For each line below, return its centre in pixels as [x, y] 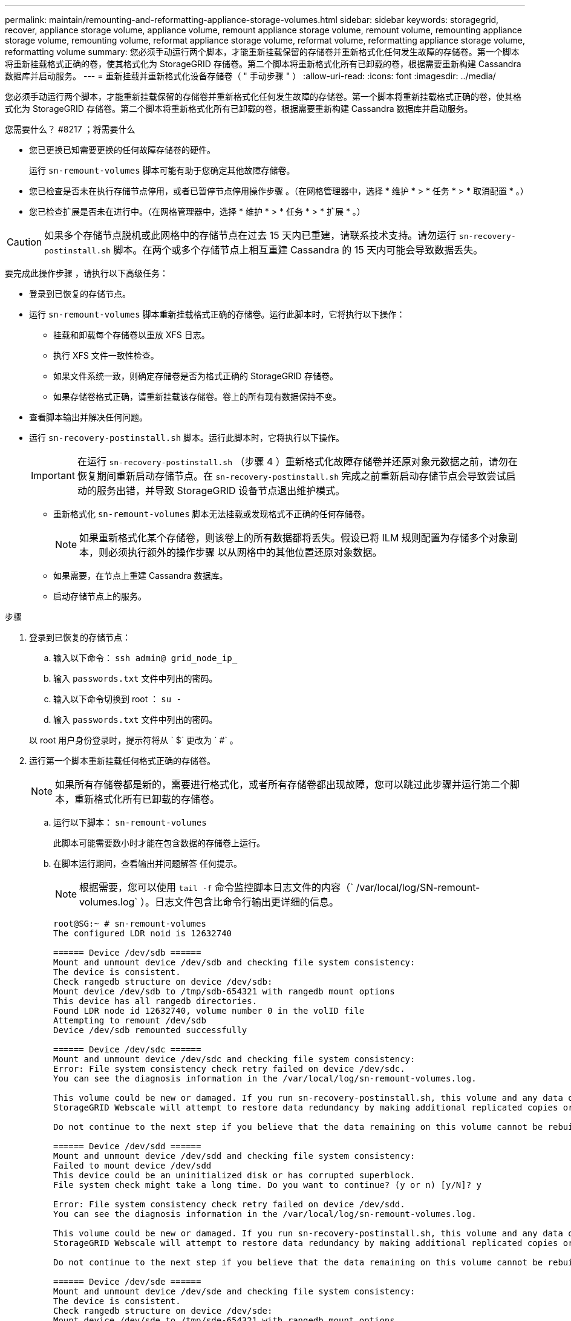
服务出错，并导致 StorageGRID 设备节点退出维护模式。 [221, 491]
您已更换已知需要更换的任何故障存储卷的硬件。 [122, 150]
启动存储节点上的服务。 [100, 596]
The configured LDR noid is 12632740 [143, 933]
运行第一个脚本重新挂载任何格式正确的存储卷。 [122, 761]
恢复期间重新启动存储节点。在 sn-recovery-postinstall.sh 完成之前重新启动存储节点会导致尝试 [292, 476]
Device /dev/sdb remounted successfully [150, 1030]
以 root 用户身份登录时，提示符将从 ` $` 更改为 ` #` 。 [134, 740]
